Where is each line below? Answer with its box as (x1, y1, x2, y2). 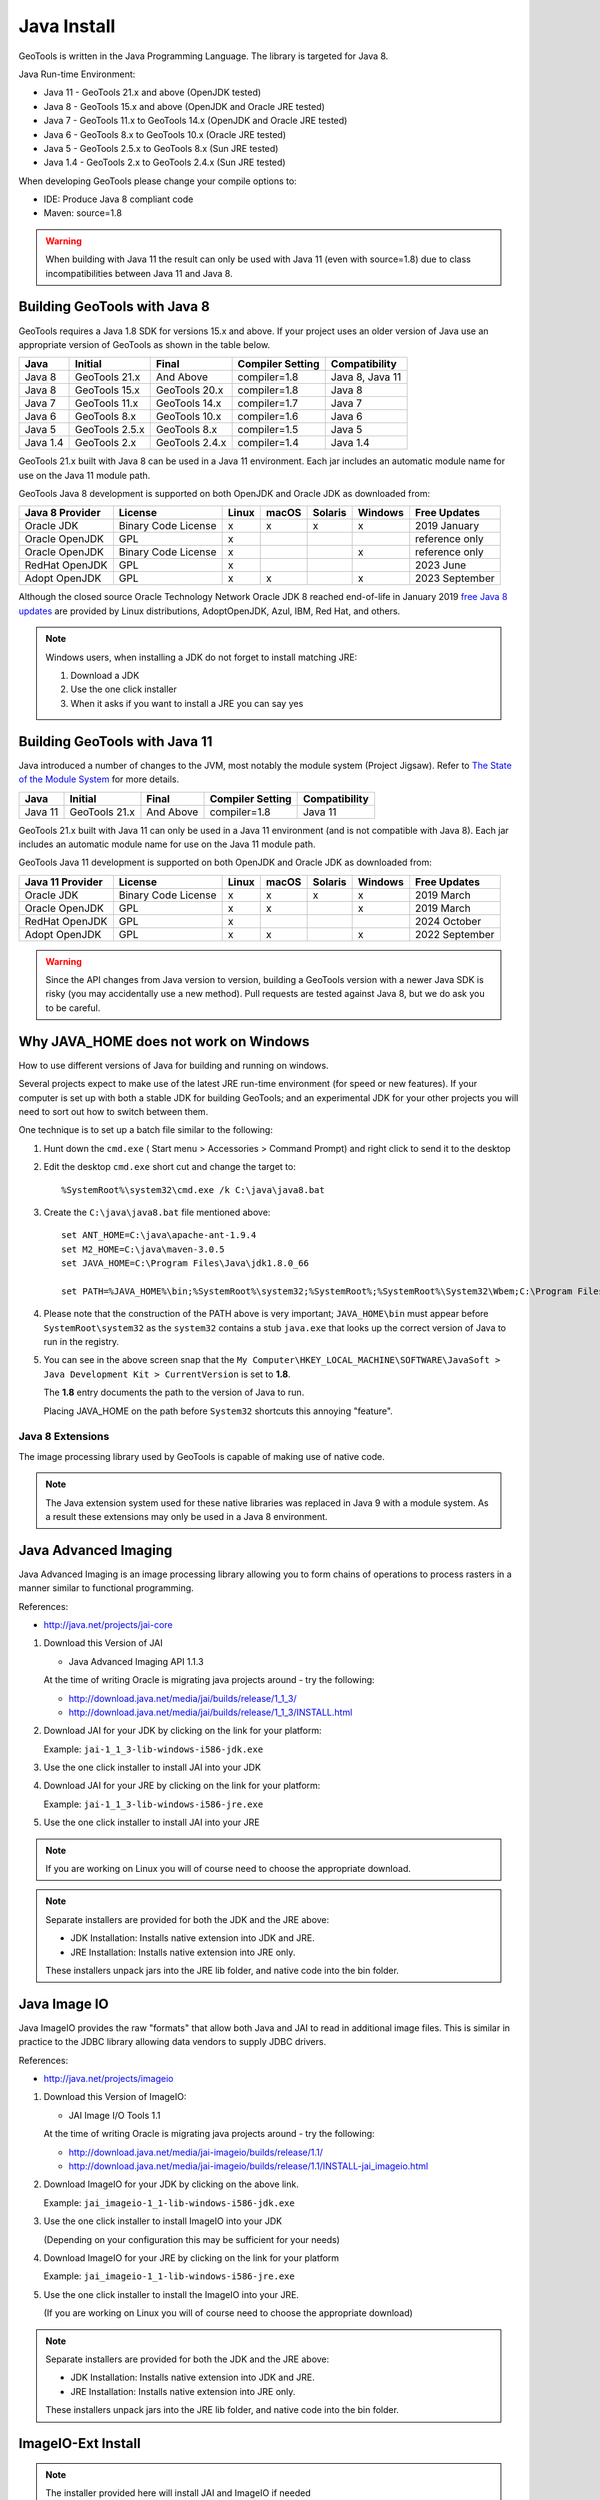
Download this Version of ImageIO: (43, 2091, 187, 2103)
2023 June (415, 558, 467, 572)
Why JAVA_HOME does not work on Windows (18, 1033, 310, 1050)
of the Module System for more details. (18, 773, 180, 785)
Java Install (18, 15, 116, 37)
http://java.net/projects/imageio (43, 2073, 174, 2085)
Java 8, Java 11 (330, 370, 402, 384)
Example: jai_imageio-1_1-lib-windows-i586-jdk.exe (43, 2196, 295, 2209)
